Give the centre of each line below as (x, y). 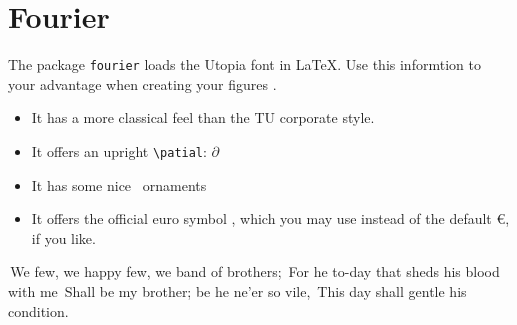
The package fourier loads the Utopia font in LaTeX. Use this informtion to (244, 64)
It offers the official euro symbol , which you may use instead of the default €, (270, 218)
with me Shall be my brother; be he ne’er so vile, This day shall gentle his (237, 291)
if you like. (63, 237)
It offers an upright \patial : (119, 150)
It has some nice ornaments (119, 184)
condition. (38, 310)
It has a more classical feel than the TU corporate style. (203, 117)
